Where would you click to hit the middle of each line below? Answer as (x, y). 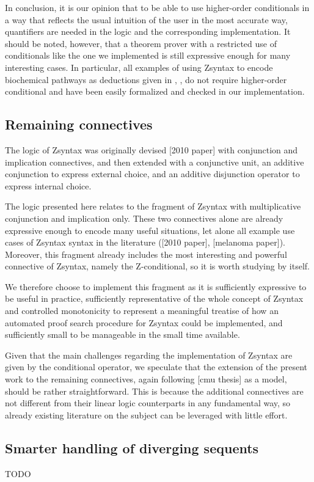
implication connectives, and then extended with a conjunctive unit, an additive (155, 162)
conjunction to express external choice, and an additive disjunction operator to (152, 174)
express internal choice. (48, 185)
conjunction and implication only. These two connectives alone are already (144, 218)
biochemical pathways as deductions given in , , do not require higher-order (146, 79)
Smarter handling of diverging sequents (132, 447)
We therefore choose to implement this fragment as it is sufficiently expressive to (156, 286)
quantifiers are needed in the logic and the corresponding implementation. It (148, 31)
